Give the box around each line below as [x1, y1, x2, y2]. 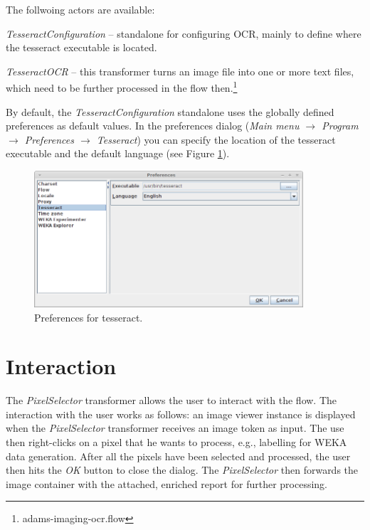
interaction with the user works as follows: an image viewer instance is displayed [6, 406, 356, 421]
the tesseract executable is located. [6, 40, 157, 55]
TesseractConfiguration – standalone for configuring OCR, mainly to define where [6, 26, 361, 41]
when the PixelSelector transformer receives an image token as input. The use [6, 420, 344, 435]
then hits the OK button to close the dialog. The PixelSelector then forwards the [6, 462, 359, 477]
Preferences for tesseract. [34, 309, 143, 324]
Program [322, 118, 359, 133]
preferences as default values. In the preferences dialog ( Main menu [6, 118, 300, 133]
